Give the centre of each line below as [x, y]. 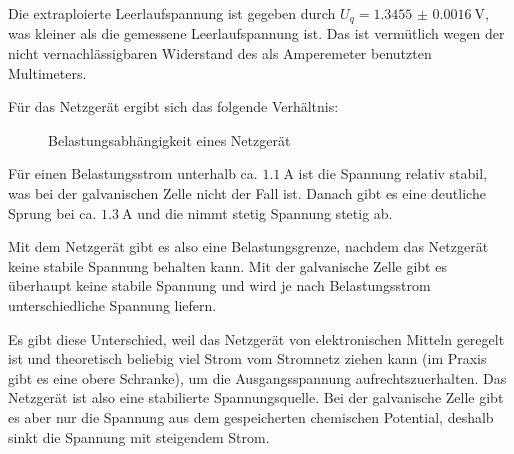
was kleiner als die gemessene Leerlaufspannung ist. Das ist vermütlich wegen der [256, 33]
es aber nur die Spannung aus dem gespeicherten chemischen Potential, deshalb [251, 416]
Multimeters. [47, 72]
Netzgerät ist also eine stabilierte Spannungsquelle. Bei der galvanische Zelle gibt [256, 397]
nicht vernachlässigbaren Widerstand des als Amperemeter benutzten [220, 53]
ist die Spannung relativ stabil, [393, 173]
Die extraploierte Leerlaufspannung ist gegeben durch [172, 13]
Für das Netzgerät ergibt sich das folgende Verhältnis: [173, 106]
